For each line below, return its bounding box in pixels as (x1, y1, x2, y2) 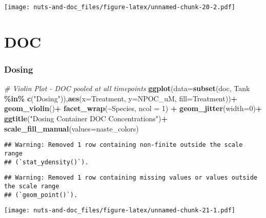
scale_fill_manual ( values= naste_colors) (4, 123, 139, 134)
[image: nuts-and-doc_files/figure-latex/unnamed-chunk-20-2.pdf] (4, 4, 236, 11)
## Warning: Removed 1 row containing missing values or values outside (4, 174, 257, 182)
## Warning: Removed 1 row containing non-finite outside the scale (4, 141, 243, 149)
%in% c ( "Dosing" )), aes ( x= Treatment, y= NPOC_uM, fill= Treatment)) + (4, 93, 238, 103)
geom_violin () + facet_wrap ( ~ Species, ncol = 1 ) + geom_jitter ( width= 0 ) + (4, 103, 262, 114)
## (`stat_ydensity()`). (4, 158, 89, 166)
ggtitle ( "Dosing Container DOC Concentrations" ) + (4, 113, 168, 124)
